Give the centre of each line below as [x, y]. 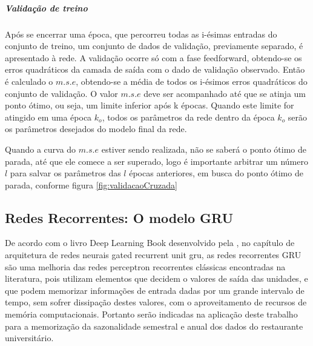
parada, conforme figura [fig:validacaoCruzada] [91, 185]
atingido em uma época [48, 117]
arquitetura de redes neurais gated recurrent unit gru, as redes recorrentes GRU [153, 255]
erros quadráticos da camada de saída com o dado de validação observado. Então [155, 69]
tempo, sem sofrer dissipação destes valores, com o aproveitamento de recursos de [156, 302]
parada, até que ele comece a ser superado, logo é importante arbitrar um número [156, 161]
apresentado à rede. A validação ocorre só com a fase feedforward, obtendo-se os [153, 57]
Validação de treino [46, 8]
